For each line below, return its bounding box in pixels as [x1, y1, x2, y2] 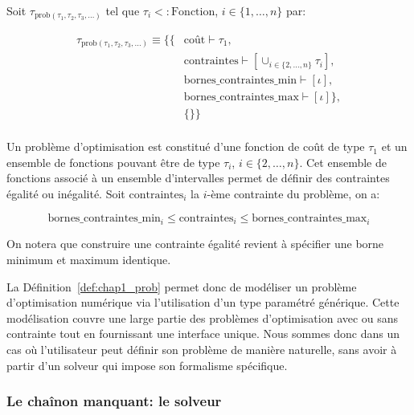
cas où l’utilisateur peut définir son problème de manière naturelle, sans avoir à [6, 340, 397, 357]
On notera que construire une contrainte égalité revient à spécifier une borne [6, 235, 384, 252]
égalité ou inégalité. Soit [6, 185, 125, 201]
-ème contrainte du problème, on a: [207, 185, 380, 201]
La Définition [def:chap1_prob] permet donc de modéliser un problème [6, 278, 357, 295]
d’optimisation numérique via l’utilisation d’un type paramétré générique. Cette [6, 294, 400, 311]
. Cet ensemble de [299, 153, 387, 170]
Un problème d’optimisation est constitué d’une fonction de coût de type [6, 138, 365, 155]
